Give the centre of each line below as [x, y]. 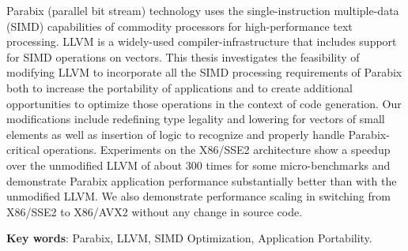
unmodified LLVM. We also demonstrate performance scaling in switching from [198, 196]
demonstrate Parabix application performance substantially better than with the [202, 180]
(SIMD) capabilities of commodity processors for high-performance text [179, 26]
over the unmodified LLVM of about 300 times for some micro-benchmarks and [198, 165]
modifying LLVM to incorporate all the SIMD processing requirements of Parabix [204, 72]
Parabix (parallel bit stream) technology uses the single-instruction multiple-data [203, 10]
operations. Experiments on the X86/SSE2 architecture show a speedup [217, 150]
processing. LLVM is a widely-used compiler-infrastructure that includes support [202, 41]
